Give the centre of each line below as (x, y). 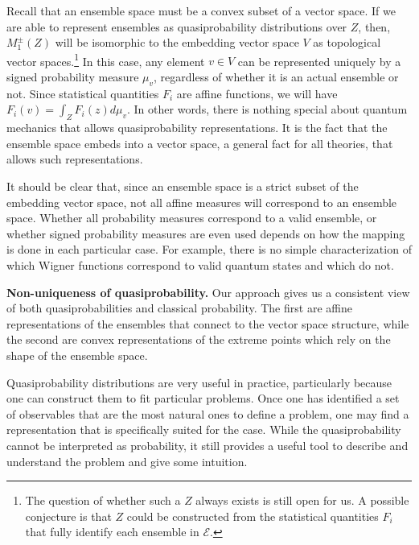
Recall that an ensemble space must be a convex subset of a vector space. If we (201, 10)
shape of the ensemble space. (77, 355)
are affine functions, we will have (257, 93)
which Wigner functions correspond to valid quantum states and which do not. (200, 264)
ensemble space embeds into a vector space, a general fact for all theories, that (200, 143)
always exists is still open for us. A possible (302, 500)
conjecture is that (68, 516)
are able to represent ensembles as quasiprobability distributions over (177, 26)
